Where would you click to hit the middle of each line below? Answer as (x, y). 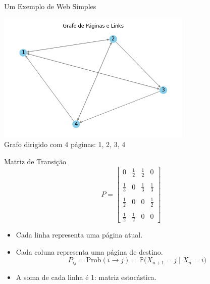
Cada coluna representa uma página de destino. (89, 251)
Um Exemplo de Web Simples (50, 6)
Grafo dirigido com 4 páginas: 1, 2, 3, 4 (65, 144)
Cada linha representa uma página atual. (79, 235)
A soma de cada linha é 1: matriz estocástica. (86, 277)
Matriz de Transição (35, 161)
